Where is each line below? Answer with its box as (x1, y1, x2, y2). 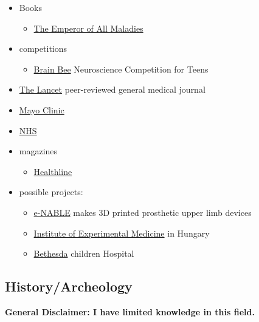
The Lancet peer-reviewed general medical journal (19, 83, 205, 96)
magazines (19, 145, 58, 157)
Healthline (33, 165, 72, 177)
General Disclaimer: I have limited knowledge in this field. (5, 305, 255, 318)
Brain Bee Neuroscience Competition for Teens (33, 62, 209, 75)
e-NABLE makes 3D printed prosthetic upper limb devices (33, 206, 252, 218)
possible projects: (19, 185, 83, 198)
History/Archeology (5, 277, 133, 296)
